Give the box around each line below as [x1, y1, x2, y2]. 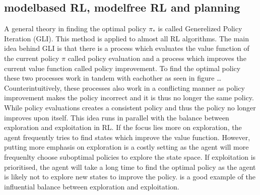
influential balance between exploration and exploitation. [4, 181, 179, 191]
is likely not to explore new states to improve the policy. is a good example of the [4, 171, 255, 182]
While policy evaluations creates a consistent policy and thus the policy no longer [4, 102, 256, 112]
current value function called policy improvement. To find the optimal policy [4, 62, 241, 73]
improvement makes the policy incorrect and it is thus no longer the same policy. [4, 92, 254, 103]
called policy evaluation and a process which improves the [68, 52, 246, 63]
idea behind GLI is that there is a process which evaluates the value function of [4, 43, 249, 53]
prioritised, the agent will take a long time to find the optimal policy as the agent [4, 161, 256, 172]
